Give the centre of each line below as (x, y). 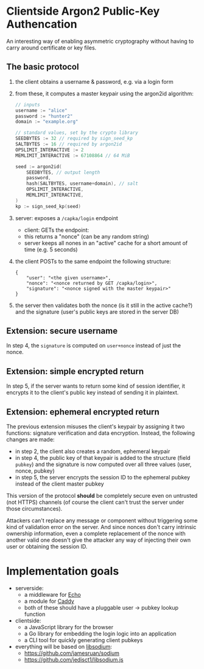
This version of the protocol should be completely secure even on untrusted (102, 496)
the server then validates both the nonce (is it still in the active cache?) (104, 305)
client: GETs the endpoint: (57, 230)
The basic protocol (43, 67)
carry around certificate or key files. (51, 48)
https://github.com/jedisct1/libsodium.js (74, 660)
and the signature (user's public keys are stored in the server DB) (97, 312)
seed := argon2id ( (38, 166)
